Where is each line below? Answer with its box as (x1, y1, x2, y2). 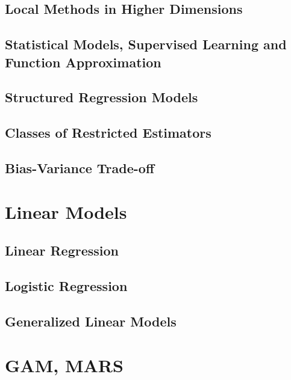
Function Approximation (5, 52, 161, 71)
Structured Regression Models (5, 88, 198, 106)
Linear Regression (5, 241, 119, 260)
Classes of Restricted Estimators (5, 123, 211, 142)
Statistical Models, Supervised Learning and (5, 35, 287, 54)
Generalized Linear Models (5, 311, 177, 330)
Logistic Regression (5, 276, 128, 295)
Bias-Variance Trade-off (5, 158, 154, 177)
